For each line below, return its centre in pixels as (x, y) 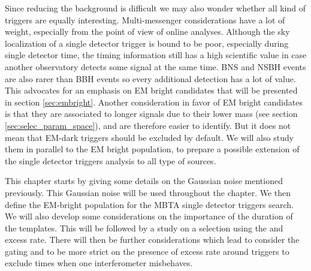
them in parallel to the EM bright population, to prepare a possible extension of (152, 149)
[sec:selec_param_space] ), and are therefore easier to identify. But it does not (148, 125)
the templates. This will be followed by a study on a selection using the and (144, 228)
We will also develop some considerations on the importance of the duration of (149, 216)
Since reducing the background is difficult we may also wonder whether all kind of (155, 8)
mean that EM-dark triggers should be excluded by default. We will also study (150, 137)
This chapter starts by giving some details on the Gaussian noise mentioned (144, 181)
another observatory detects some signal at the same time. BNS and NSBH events (155, 66)
